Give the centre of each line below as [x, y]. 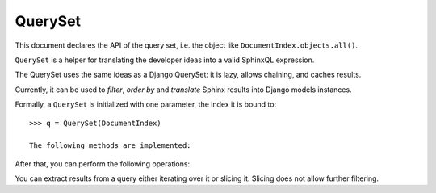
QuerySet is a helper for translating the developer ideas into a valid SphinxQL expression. [165, 60]
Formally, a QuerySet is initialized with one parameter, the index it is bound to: [146, 104]
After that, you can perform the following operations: [102, 164]
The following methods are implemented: [110, 146]
